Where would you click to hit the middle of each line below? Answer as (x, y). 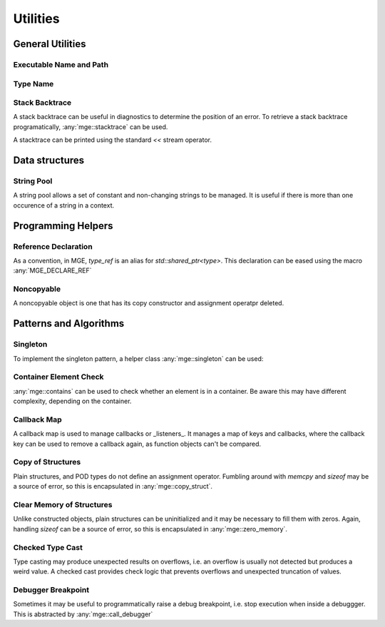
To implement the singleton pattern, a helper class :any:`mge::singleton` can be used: (138, 358)
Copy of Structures (47, 462)
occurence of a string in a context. (63, 205)
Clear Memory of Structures (63, 504)
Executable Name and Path (61, 64)
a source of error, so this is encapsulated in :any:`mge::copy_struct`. (113, 486)
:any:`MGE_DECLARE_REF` (52, 270)
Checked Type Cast (48, 547)
